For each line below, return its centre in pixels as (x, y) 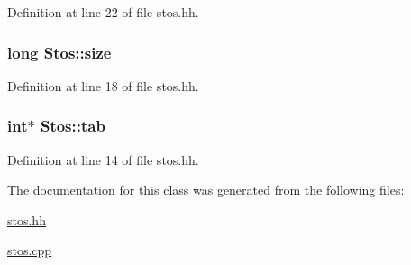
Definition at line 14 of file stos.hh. (103, 159)
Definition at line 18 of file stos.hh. (103, 85)
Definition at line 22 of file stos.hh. (103, 12)
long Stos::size (59, 52)
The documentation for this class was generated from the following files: (206, 190)
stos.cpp (30, 250)
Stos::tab (73, 126)
